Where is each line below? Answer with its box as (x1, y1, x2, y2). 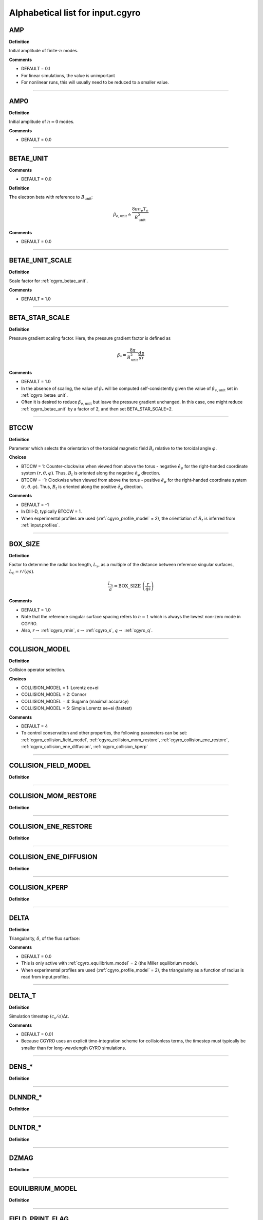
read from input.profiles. (21, 974, 70, 979)
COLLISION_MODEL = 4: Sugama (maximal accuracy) (21, 698, 129, 704)
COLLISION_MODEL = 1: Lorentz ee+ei (21, 685, 99, 691)
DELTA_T (9, 991, 37, 1000)
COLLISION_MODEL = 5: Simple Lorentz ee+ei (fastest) (21, 705, 132, 711)
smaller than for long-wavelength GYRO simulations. (21, 1045, 127, 1051)
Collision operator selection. (9, 667, 66, 673)
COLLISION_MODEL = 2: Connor (21, 691, 87, 697)
